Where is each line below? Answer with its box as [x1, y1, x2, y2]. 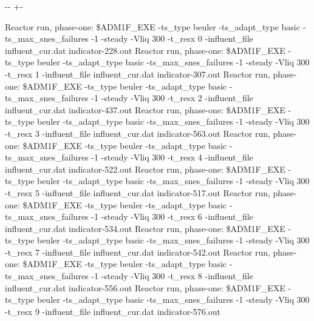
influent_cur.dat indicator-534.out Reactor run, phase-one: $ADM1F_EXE [5, 222, 285, 234]
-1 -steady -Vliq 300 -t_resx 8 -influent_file [91, 270, 253, 282]
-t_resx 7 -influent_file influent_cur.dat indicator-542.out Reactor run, [5, 245, 270, 258]
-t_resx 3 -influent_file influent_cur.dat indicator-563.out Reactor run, [5, 127, 270, 139]
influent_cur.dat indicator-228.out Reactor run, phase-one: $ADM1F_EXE [5, 44, 285, 56]
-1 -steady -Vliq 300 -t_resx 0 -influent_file [91, 32, 253, 45]
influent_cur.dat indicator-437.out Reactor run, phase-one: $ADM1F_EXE [5, 103, 285, 116]
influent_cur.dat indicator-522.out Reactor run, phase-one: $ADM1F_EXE [5, 162, 285, 175]
